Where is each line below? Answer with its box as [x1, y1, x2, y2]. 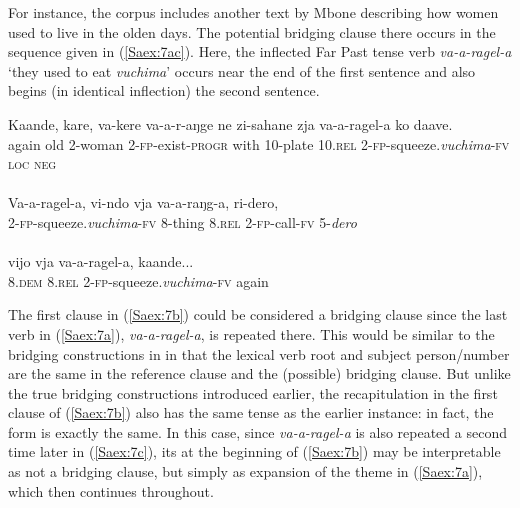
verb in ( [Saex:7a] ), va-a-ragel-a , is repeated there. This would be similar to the [8, 323, 495, 344]
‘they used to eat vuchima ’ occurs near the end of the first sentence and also [8, 60, 476, 81]
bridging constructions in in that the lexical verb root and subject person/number [8, 343, 510, 364]
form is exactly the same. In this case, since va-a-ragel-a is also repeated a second [8, 421, 507, 442]
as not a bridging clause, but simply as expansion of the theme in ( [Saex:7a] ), [8, 461, 483, 482]
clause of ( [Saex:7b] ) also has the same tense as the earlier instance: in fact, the [8, 402, 494, 423]
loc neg [8, 153, 57, 174]
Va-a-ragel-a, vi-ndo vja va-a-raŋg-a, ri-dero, [8, 192, 279, 213]
